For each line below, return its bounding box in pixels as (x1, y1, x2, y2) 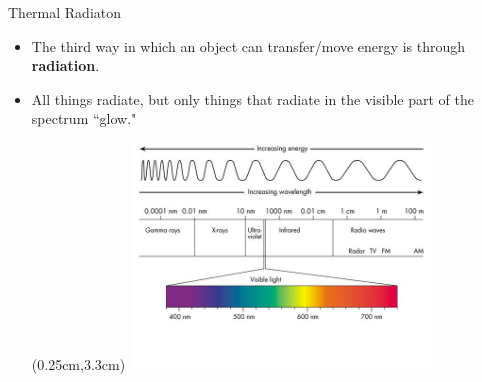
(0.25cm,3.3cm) (31, 353, 126, 374)
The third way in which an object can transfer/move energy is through (31, 35, 465, 56)
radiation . (31, 55, 100, 76)
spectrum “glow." (31, 108, 137, 129)
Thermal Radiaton (8, 2, 122, 22)
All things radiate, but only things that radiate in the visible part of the (31, 88, 474, 109)
